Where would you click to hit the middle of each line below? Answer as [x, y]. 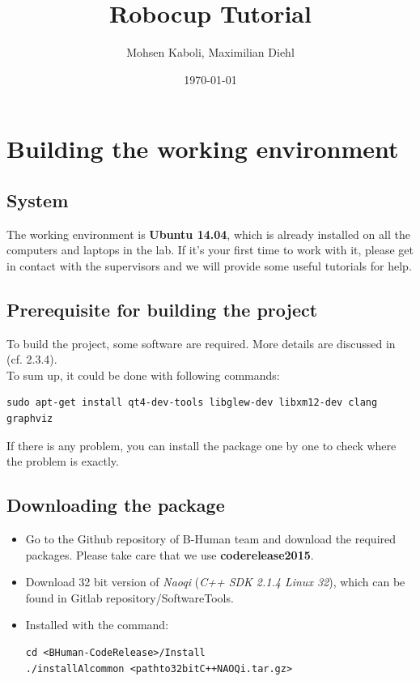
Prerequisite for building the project [162, 309]
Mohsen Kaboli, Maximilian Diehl [210, 52]
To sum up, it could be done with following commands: [143, 375]
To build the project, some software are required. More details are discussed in [201, 343]
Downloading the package [116, 505]
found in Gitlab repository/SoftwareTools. [129, 597]
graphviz [30, 419]
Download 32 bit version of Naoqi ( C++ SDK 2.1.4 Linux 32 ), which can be [215, 582]
